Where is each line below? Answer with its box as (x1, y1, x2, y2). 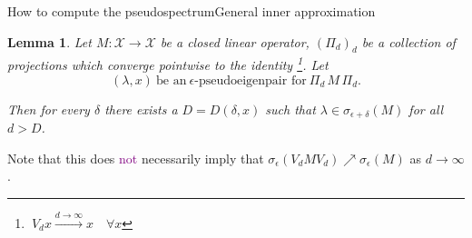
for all (408, 99, 444, 118)
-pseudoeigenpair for (194, 74, 307, 87)
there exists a (104, 99, 178, 118)
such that (265, 99, 316, 118)
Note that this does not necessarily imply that (7, 148, 264, 167)
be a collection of (361, 32, 456, 51)
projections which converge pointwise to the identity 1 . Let (7, 53, 329, 74)
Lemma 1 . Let (7, 32, 92, 51)
